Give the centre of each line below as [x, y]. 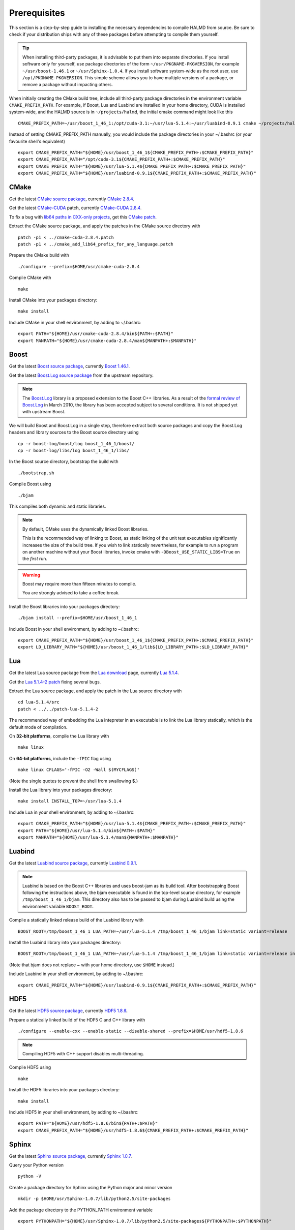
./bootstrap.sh [36, 473]
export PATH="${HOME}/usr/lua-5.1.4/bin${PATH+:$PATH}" [87, 830]
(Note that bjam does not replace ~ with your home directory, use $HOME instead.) [92, 965]
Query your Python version [36, 1165]
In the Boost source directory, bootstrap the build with [64, 461]
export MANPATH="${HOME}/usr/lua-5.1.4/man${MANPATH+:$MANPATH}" [98, 837]
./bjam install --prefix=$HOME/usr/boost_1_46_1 [77, 618]
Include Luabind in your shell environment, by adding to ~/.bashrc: [76, 974]
